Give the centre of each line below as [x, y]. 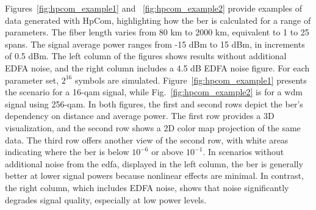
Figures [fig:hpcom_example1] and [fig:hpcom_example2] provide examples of [154, 8]
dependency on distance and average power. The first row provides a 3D [140, 116]
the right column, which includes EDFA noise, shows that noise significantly [147, 187]
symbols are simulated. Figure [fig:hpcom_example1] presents [191, 80]
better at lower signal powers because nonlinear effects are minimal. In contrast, [154, 176]
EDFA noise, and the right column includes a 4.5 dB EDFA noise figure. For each [157, 67]
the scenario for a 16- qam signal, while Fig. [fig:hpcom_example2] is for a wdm [154, 92]
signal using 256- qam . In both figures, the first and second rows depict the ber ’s [154, 103]
